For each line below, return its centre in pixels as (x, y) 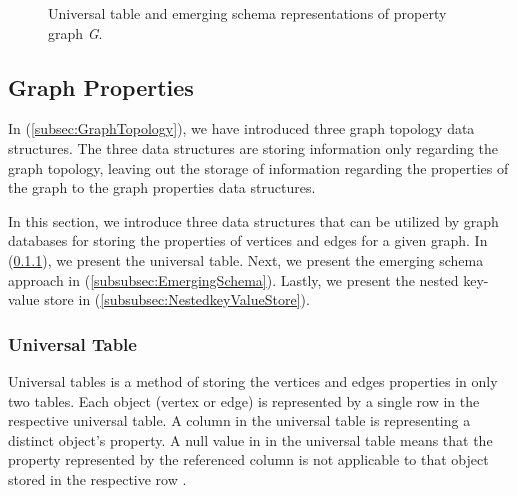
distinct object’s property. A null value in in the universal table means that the (250, 439)
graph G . (75, 32)
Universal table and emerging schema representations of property (247, 13)
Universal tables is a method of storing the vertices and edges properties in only (253, 380)
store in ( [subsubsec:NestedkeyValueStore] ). (177, 299)
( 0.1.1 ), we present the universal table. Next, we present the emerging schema (246, 259)
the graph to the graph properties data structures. (162, 187)
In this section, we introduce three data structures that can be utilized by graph (253, 220)
